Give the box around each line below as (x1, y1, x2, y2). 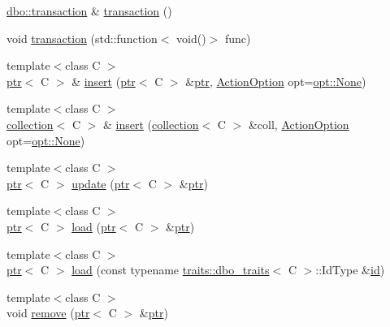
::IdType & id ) (315, 261, 385, 278)
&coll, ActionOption (248, 115, 349, 132)
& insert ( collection (102, 115, 199, 132)
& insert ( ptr (71, 72, 136, 89)
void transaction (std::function (6, 29, 158, 46)
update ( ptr (71, 174, 130, 191)
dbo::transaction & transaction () (6, 2, 172, 19)
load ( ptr (71, 217, 116, 234)
